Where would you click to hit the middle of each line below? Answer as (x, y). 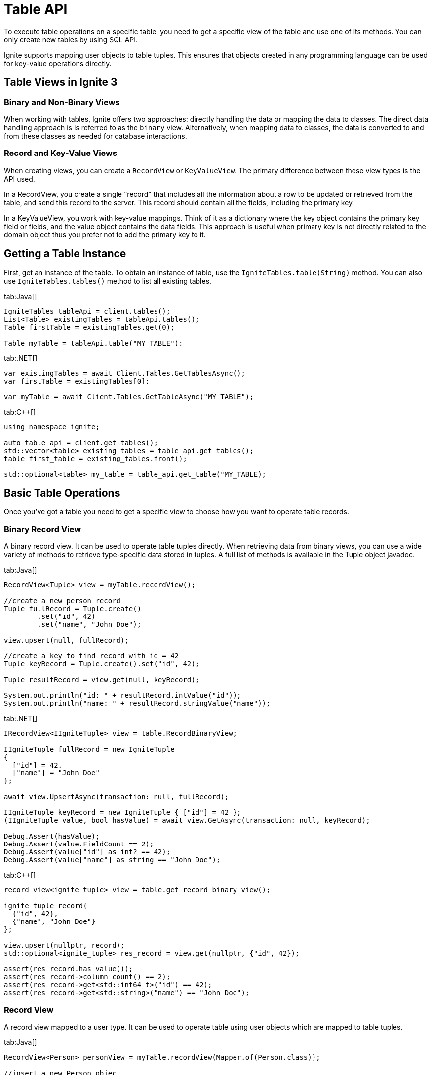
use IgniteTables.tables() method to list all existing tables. (108, 281)
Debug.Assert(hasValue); (52, 836)
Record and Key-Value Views (61, 153)
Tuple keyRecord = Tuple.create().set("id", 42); (102, 664)
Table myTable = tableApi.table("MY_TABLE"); (94, 343)
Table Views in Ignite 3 (61, 82)
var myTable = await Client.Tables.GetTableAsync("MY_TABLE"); (129, 397)
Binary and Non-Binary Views (62, 102)
